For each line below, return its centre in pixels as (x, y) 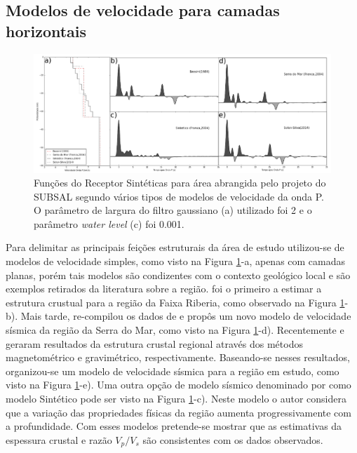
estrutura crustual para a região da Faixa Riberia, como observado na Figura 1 (175, 302)
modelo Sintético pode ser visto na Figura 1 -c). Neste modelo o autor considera (176, 399)
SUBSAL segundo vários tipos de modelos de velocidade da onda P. (179, 196)
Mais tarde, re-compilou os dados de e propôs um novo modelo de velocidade (186, 316)
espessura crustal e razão (59, 439)
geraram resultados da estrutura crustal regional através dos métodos (154, 343)
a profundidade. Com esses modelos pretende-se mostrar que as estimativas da (174, 426)
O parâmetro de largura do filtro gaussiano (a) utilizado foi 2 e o (173, 210)
